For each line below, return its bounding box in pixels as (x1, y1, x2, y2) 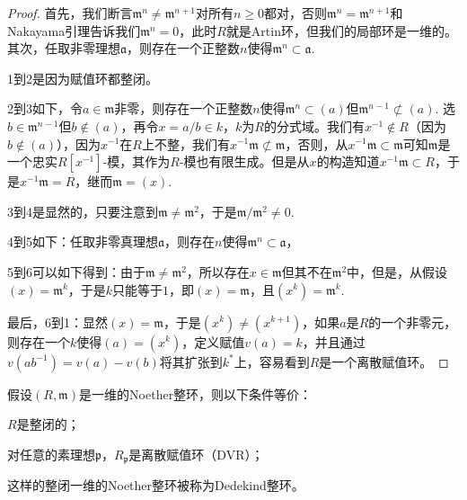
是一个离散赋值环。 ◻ (319, 352, 449, 371)
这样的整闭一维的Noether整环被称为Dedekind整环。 (7, 476, 304, 495)
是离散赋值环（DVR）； (128, 444, 264, 463)
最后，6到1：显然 (7, 312, 108, 331)
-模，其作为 (102, 152, 171, 171)
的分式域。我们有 (263, 116, 365, 135)
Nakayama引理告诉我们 (7, 21, 141, 40)
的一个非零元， (368, 312, 457, 331)
